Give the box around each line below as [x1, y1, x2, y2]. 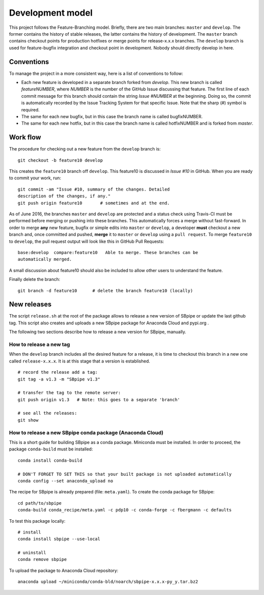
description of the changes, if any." [18, 193, 111, 199]
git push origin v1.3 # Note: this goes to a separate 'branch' [18, 397, 180, 403]
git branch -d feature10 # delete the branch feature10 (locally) [18, 288, 193, 293]
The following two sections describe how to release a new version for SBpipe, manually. [9, 329, 187, 335]
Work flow [9, 133, 42, 142]
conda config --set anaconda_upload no [18, 478, 113, 484]
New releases [9, 300, 52, 309]
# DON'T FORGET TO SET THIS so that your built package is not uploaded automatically [18, 471, 232, 477]
